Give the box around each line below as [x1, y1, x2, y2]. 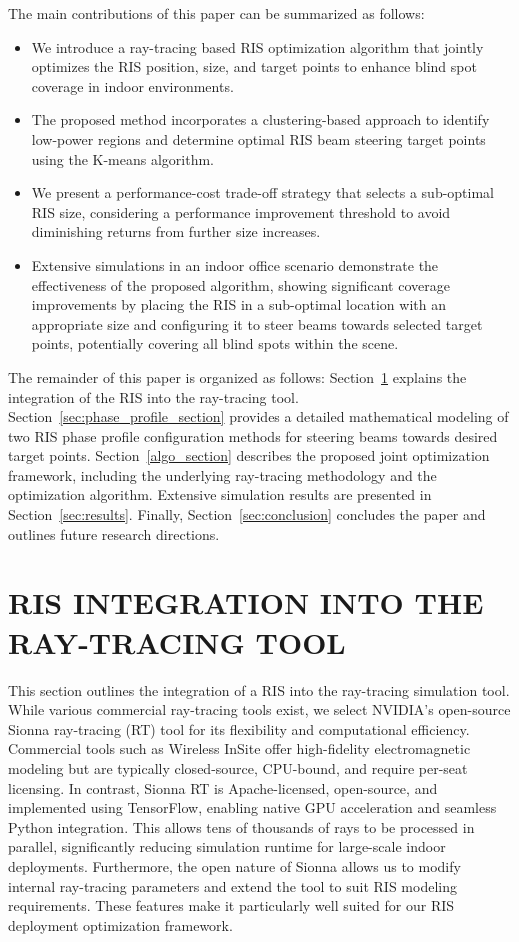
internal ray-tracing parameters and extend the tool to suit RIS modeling [8, 875, 457, 896]
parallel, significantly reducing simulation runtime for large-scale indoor [8, 836, 446, 857]
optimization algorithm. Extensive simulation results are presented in [8, 484, 432, 505]
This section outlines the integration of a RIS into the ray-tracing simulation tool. [8, 679, 510, 700]
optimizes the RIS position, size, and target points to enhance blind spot [31, 56, 477, 77]
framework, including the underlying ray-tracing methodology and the [8, 464, 437, 485]
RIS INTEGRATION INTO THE [8, 582, 484, 623]
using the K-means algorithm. [31, 148, 214, 169]
